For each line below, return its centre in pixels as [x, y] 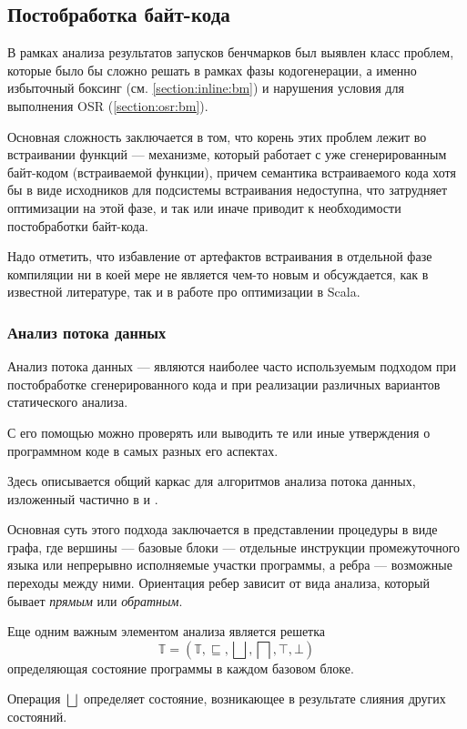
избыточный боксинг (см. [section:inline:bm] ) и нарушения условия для [206, 88]
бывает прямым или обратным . [95, 600]
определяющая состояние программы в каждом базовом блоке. [181, 668]
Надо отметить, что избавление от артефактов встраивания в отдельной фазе [220, 256]
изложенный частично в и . [83, 498]
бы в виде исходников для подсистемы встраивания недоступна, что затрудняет [228, 190]
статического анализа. [68, 402]
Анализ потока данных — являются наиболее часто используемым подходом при [232, 366]
